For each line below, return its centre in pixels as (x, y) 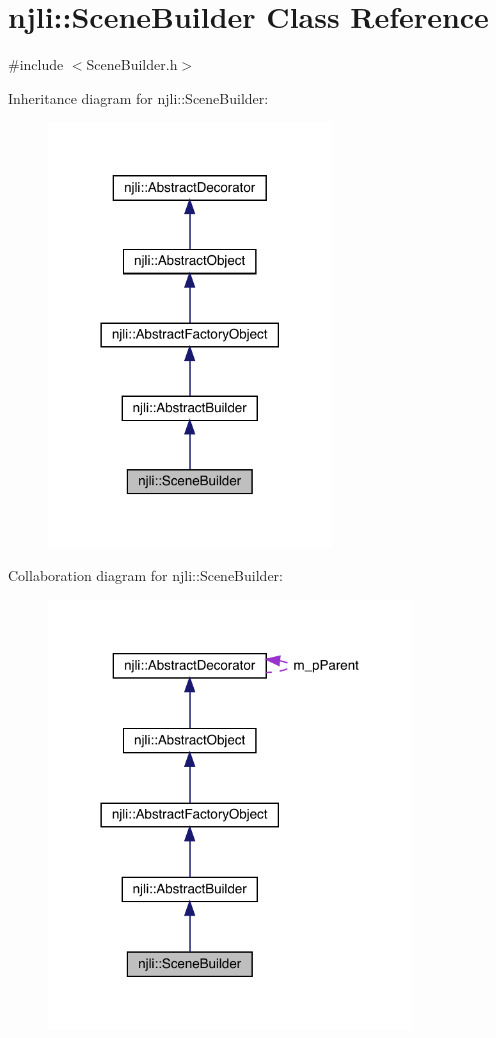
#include (36, 64)
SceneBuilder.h (132, 64)
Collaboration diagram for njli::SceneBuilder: (145, 575)
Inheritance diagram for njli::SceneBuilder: (138, 97)
